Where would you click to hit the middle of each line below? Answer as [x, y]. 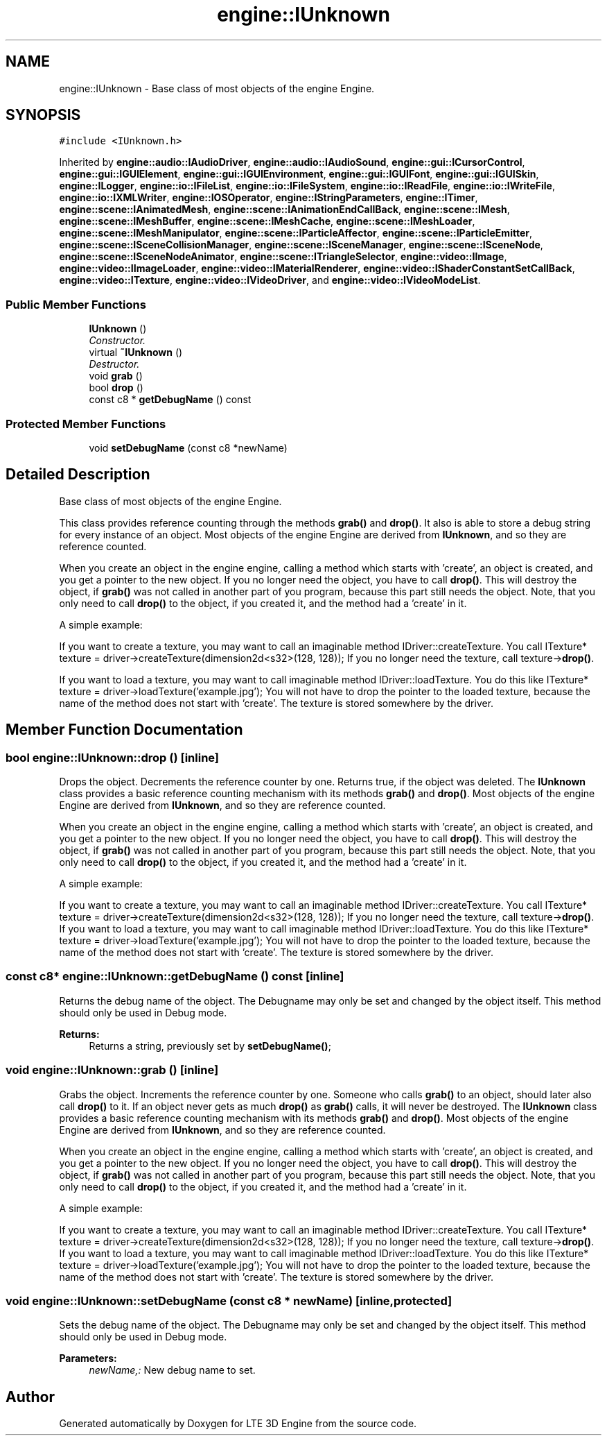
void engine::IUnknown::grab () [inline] [112, 1070]
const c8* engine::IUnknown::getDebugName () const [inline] [175, 977]
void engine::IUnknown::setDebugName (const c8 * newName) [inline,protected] [229, 1301]
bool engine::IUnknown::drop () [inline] [113, 757]
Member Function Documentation [124, 730]
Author [30, 1397]
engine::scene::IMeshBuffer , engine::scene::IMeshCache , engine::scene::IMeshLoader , [267, 221]
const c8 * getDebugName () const [170, 400]
